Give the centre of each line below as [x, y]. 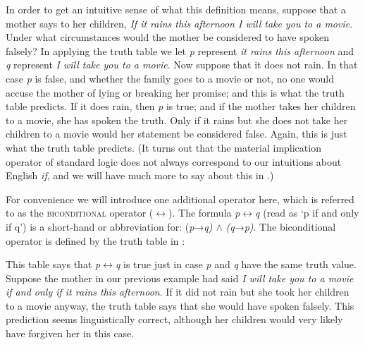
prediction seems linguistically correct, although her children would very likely [174, 319]
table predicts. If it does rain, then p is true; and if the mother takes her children [181, 106]
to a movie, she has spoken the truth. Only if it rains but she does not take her [177, 120]
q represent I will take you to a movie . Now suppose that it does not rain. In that [182, 65]
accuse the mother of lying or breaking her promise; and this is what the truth [175, 92]
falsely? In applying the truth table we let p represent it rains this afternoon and [180, 50]
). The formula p [204, 213]
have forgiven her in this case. [70, 333]
